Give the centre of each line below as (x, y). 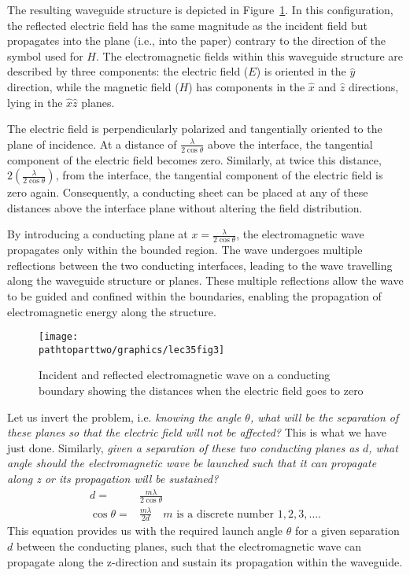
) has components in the (247, 86)
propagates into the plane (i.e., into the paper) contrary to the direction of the (196, 41)
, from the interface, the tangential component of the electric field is (219, 175)
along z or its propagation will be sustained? (113, 479)
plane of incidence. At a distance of (92, 144)
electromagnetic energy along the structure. (112, 311)
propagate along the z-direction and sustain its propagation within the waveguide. (205, 561)
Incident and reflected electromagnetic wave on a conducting (185, 375)
